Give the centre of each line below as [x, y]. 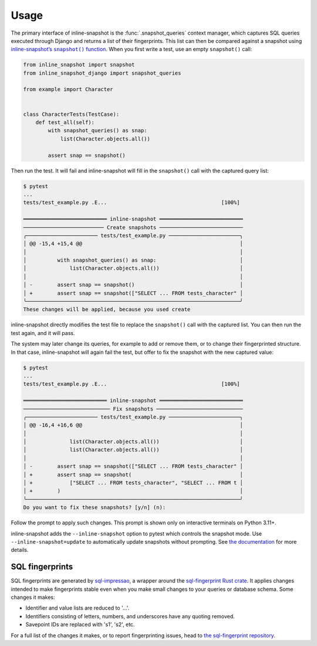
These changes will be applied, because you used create [107, 309]
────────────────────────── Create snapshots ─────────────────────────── [133, 227]
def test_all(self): [65, 123]
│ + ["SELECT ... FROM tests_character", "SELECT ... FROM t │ [133, 483]
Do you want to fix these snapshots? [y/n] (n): [95, 508]
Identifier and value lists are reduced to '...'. [77, 608]
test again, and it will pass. [43, 333]
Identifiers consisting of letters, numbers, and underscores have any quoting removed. [130, 616]
